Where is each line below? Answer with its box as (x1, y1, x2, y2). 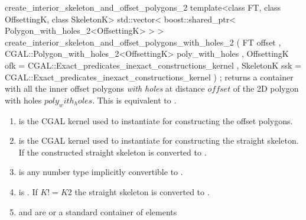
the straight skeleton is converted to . (74, 185, 210, 198)
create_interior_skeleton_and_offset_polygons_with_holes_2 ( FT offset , (5, 35, 281, 48)
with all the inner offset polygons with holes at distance (5, 82, 205, 95)
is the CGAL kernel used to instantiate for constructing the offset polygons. (18, 114, 293, 127)
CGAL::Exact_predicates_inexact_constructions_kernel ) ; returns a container (5, 70, 294, 83)
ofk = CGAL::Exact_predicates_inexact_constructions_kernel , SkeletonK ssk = (5, 59, 301, 71)
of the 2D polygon (233, 82, 299, 95)
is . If (18, 185, 38, 198)
